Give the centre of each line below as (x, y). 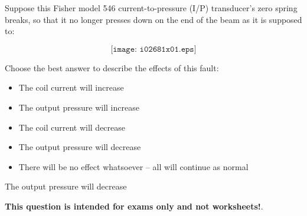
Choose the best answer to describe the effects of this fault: (112, 67)
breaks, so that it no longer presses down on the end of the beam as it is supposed (153, 19)
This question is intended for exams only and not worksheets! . (134, 206)
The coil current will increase (71, 87)
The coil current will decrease (72, 127)
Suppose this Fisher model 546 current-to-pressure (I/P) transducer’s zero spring (151, 8)
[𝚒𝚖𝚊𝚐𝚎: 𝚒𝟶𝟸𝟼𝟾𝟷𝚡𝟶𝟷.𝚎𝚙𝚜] (153, 49)
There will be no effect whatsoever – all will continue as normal (133, 166)
